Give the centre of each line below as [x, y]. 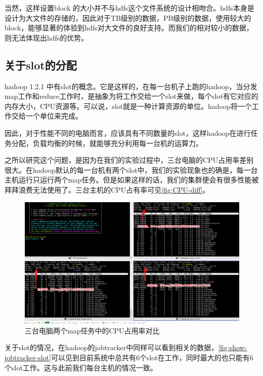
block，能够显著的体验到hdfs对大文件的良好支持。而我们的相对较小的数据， [129, 28]
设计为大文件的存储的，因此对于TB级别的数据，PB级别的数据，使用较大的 [128, 17]
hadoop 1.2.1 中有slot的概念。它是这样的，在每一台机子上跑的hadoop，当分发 [131, 86]
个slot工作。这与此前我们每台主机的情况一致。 [81, 367]
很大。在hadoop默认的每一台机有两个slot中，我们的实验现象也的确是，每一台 [131, 170]
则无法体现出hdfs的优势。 [47, 37]
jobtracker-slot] [28, 358]
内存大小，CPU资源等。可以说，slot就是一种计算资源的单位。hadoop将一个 [128, 106]
